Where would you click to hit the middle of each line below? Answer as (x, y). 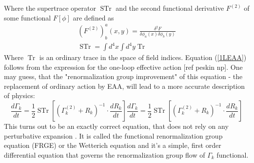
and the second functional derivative (170, 8)
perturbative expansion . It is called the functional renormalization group (113, 135)
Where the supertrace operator (50, 8)
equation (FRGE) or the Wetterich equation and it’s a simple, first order (113, 145)
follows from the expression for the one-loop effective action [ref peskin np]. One (123, 67)
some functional (28, 17)
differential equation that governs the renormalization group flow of (105, 154)
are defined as (93, 17)
